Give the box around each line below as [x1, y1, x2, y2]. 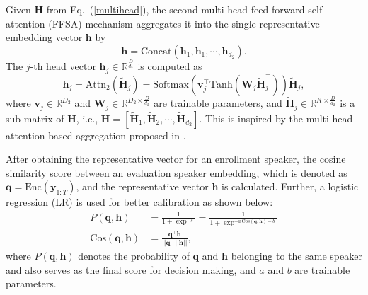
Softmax [153, 79, 189, 90]
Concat [140, 46, 172, 57]
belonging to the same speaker [231, 248, 362, 263]
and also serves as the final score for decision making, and [6, 262, 256, 277]
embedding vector [6, 30, 83, 45]
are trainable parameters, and [154, 96, 282, 110]
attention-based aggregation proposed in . [6, 127, 186, 142]
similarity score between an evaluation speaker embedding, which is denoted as [6, 165, 347, 180]
